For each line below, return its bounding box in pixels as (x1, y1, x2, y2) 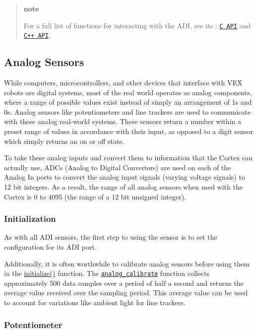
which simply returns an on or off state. (4, 135, 125, 146)
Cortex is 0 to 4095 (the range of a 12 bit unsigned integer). (4, 191, 186, 201)
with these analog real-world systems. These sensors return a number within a (4, 116, 241, 127)
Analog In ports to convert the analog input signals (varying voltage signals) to (4, 172, 245, 182)
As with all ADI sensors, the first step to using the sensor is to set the (4, 232, 217, 242)
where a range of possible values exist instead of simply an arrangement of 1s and (4, 97, 252, 107)
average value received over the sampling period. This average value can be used (4, 287, 248, 298)
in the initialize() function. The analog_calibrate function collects (4, 268, 210, 278)
